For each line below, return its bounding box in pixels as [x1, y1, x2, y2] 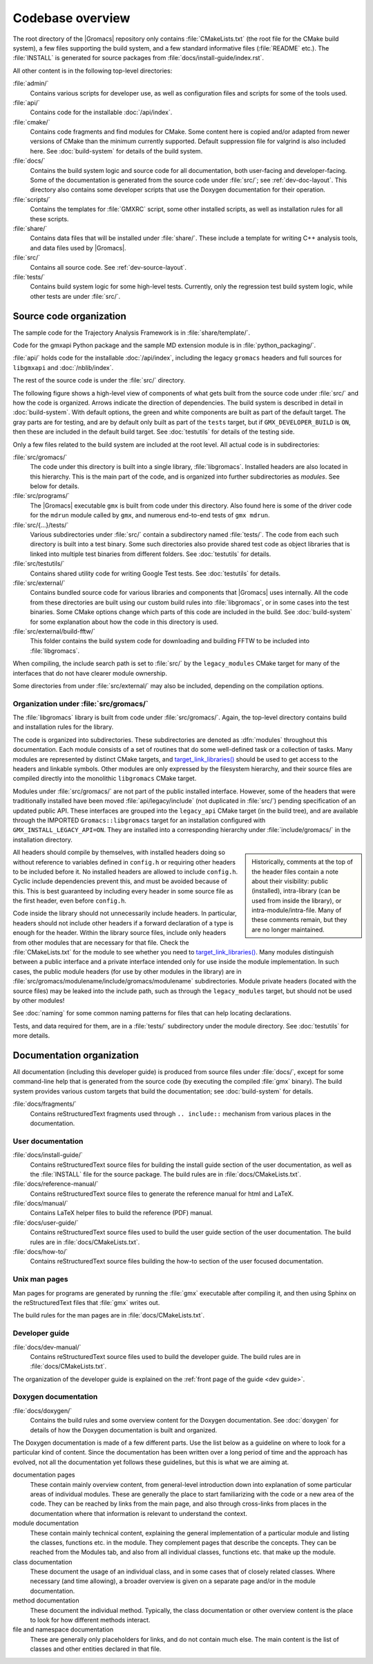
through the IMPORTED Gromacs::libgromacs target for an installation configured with [12, 816, 266, 824]
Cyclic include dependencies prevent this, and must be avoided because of [12, 877, 227, 885]
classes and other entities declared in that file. [30, 1645, 162, 1653]
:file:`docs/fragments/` [12, 1100, 77, 1108]
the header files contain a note [251, 867, 338, 876]
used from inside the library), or [251, 896, 342, 905]
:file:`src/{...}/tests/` [12, 521, 69, 529]
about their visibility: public [251, 877, 328, 885]
